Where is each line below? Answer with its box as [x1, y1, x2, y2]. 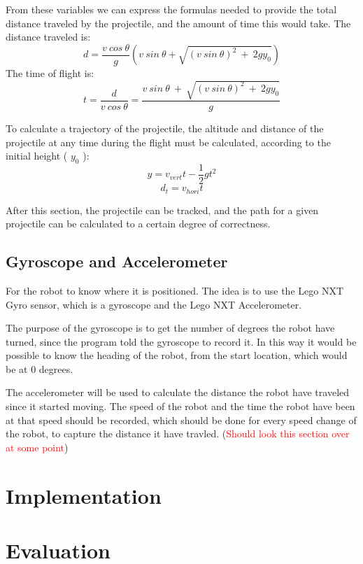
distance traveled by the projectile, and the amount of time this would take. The [6, 15, 351, 30]
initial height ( [6, 148, 68, 163]
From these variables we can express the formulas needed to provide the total [6, 2, 337, 16]
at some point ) [6, 439, 69, 454]
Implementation [6, 481, 162, 509]
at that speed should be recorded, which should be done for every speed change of [6, 412, 357, 427]
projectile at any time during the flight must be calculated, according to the [6, 134, 331, 149]
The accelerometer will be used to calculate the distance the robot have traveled [6, 385, 350, 400]
